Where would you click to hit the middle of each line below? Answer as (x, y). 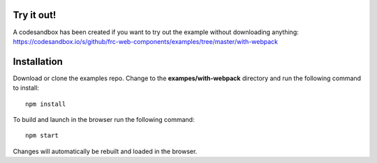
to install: (26, 88)
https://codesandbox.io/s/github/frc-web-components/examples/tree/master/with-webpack (146, 41)
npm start (42, 135)
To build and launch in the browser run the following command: (104, 119)
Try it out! (35, 15)
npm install (46, 104)
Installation (38, 62)
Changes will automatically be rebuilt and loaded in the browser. (105, 151)
